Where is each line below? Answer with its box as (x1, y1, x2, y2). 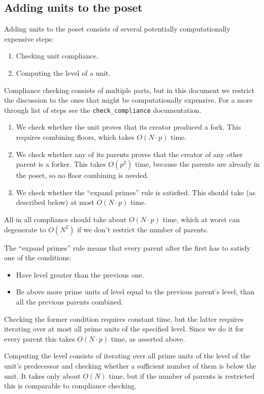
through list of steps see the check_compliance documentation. (4, 104, 202, 115)
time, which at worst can (162, 214, 240, 224)
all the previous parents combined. (16, 296, 123, 307)
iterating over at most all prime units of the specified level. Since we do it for (4, 323, 244, 334)
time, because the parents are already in (135, 159, 260, 169)
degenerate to (4, 224, 46, 234)
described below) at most (16, 197, 94, 207)
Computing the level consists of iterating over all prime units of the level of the (4, 350, 250, 361)
